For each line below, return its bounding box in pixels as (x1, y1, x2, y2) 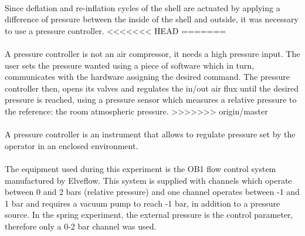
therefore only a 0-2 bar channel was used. (5, 220, 157, 232)
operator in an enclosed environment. (5, 139, 138, 151)
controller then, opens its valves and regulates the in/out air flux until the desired (5, 82, 299, 94)
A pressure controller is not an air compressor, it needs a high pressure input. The (5, 47, 300, 59)
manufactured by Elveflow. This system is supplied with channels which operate (5, 174, 292, 186)
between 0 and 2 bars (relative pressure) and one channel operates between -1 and (5, 186, 300, 198)
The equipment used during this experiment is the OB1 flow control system (5, 162, 276, 174)
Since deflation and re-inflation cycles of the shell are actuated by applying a (5, 1, 280, 14)
